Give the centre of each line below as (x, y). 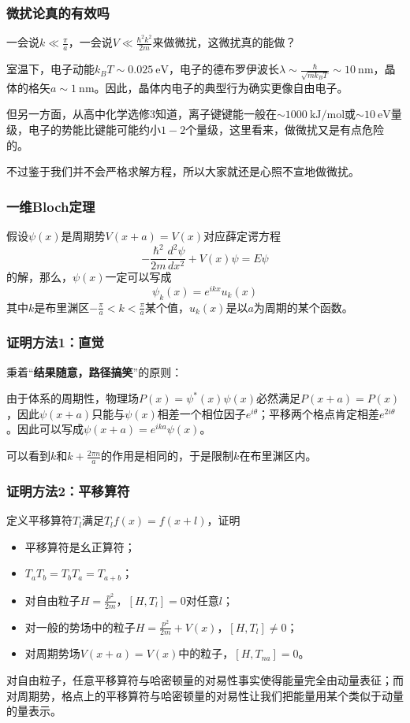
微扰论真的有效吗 (58, 12)
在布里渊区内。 (278, 456)
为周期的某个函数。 (303, 307)
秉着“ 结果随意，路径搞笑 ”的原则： (95, 371)
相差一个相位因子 (201, 413)
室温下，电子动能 (50, 69)
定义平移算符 (39, 520)
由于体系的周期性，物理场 (73, 398)
